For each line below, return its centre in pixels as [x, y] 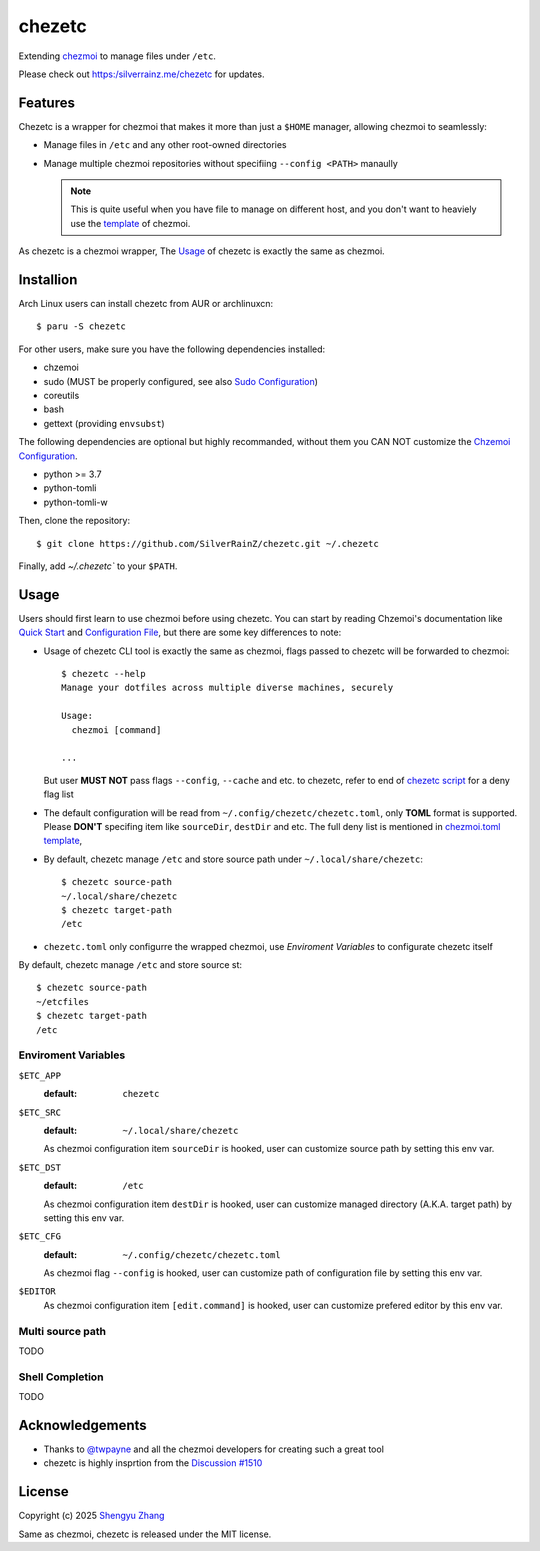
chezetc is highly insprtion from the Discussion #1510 [153, 1463]
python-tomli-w [76, 502]
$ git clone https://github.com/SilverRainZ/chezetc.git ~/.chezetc [207, 543]
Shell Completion [61, 1377]
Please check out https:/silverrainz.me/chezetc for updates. [141, 74]
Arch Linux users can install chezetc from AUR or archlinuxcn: [146, 304]
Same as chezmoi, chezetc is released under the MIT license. [145, 1534]
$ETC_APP [40, 1075]
